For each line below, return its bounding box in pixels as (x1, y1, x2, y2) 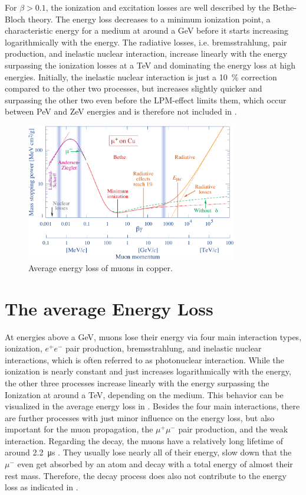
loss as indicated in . (5, 481, 78, 493)
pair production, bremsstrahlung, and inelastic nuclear (65, 342, 262, 354)
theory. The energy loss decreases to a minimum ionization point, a (28, 12, 271, 25)
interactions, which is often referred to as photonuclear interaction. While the (5, 353, 284, 366)
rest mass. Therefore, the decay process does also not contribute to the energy (5, 469, 287, 481)
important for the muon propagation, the (5, 423, 153, 435)
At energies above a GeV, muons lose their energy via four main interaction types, (5, 330, 302, 343)
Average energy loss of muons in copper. (28, 261, 173, 273)
